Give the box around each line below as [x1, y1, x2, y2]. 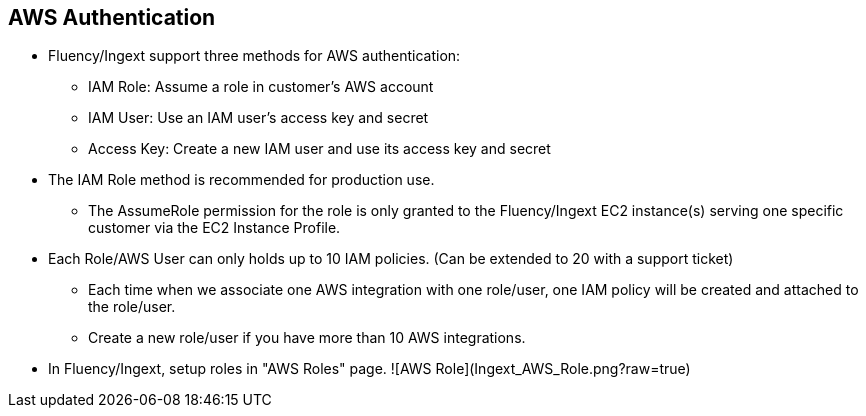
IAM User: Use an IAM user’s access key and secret [88, 109, 429, 127]
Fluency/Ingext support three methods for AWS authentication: [48, 47, 461, 65]
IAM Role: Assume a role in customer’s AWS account [88, 78, 434, 96]
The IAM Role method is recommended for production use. [48, 171, 435, 189]
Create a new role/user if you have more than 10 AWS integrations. [88, 329, 526, 347]
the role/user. [88, 298, 176, 316]
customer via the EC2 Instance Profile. [88, 219, 341, 237]
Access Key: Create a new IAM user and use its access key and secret [88, 140, 551, 158]
